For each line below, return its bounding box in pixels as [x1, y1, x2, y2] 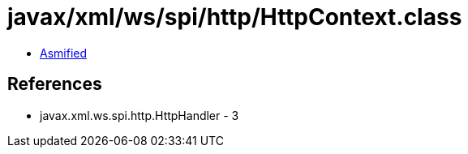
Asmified [40, 45, 88, 60]
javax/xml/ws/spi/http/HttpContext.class [7, 3, 462, 31]
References [7, 74, 102, 95]
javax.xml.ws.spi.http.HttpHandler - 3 [40, 108, 239, 122]
